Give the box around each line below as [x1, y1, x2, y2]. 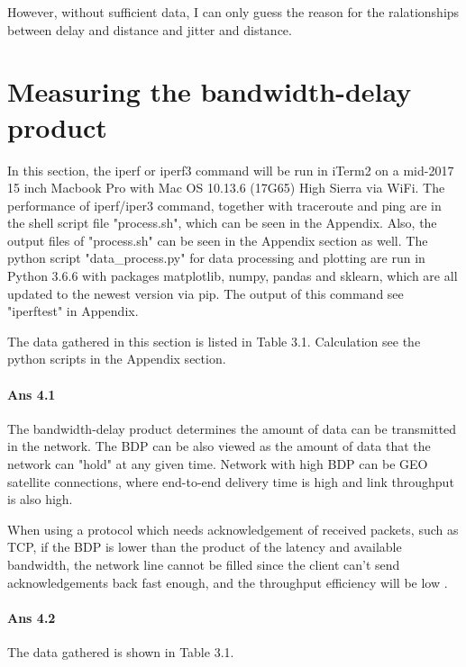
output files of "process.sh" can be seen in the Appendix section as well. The [7, 230, 428, 249]
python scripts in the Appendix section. [7, 349, 226, 368]
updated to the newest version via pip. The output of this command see [7, 284, 404, 302]
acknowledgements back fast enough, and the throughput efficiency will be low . [7, 572, 448, 591]
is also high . [7, 490, 73, 509]
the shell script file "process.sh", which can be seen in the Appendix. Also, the [7, 213, 437, 232]
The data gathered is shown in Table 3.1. [7, 642, 234, 661]
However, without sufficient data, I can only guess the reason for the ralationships [7, 3, 460, 21]
